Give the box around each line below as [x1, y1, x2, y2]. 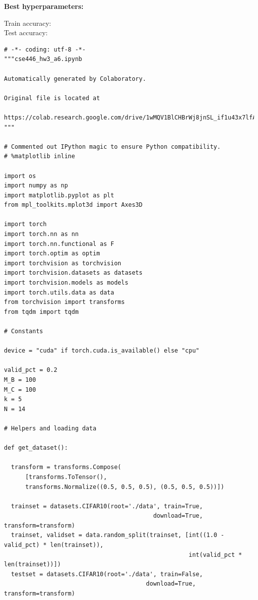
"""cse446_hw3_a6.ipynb [4, 56, 82, 63]
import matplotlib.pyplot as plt [4, 191, 114, 199]
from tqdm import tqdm [4, 308, 79, 315]
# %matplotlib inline [4, 153, 75, 160]
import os [4, 172, 36, 180]
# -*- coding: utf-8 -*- [4, 46, 86, 53]
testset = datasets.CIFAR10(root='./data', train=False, [11, 570, 203, 578]
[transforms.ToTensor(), [25, 473, 107, 480]
